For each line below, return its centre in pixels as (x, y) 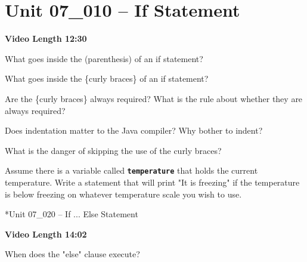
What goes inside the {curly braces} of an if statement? (107, 78)
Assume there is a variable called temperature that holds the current (131, 170)
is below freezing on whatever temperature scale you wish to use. (123, 194)
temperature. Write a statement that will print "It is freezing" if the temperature (152, 182)
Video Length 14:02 (46, 234)
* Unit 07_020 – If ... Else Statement (72, 214)
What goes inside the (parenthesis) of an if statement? (104, 58)
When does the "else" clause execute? (72, 254)
